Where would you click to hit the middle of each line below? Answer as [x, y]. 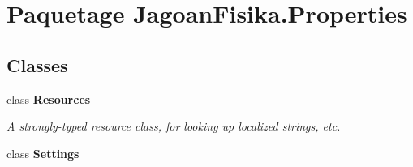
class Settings [43, 153]
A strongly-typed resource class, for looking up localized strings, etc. [174, 126]
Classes [37, 64]
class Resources [49, 98]
